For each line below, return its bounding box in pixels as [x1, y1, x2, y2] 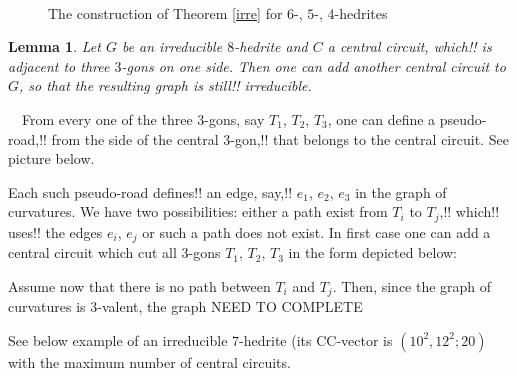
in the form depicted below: [288, 242, 457, 263]
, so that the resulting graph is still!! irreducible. [19, 75, 312, 96]
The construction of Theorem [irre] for [48, 2, 283, 23]
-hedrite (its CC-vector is [239, 329, 393, 350]
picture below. [8, 148, 95, 169]
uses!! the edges [8, 221, 103, 242]
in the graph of [355, 181, 447, 202]
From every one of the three [21, 108, 193, 129]
